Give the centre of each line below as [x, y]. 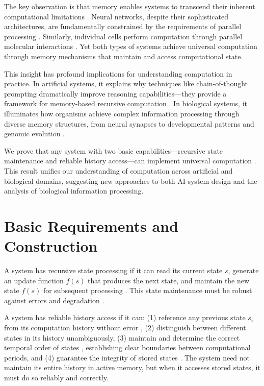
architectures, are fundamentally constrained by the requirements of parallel [123, 26]
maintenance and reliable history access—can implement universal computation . [130, 161]
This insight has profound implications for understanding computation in [118, 73]
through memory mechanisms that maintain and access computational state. [124, 56]
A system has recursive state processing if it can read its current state [113, 270]
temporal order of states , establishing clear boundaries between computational [127, 347]
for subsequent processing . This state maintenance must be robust [148, 290]
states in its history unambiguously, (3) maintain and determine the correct [122, 337]
